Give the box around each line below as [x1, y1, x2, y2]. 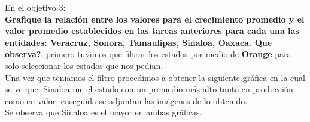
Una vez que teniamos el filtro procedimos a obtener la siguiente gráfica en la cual [5, 71, 306, 83]
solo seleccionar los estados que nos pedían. [5, 59, 163, 71]
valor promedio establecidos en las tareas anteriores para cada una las [5, 24, 299, 37]
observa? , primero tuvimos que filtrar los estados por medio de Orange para [5, 48, 291, 60]
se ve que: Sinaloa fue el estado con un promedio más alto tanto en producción [5, 83, 293, 95]
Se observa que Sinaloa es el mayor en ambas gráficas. [5, 106, 202, 118]
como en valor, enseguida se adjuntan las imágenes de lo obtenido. [5, 94, 248, 107]
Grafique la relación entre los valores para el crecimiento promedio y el [5, 12, 305, 25]
